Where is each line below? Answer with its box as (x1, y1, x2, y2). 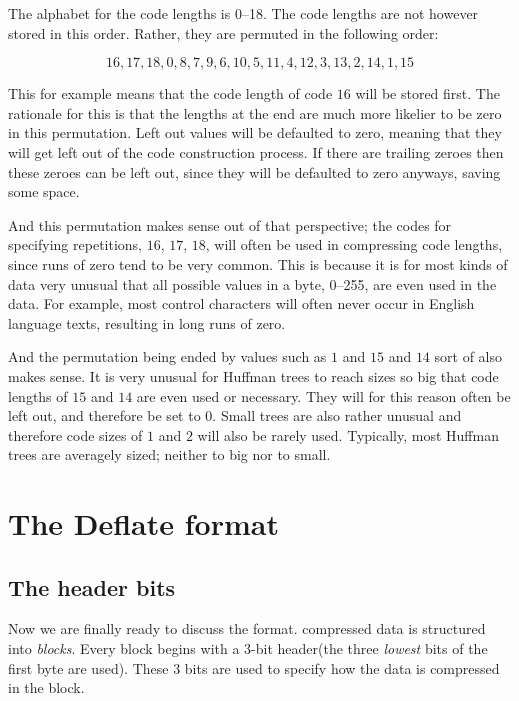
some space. (8, 181, 80, 202)
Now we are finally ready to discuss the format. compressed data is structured (8, 618, 486, 639)
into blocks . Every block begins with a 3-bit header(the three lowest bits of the (8, 638, 488, 659)
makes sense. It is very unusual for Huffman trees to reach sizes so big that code (8, 365, 499, 386)
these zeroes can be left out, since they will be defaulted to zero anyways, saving (8, 161, 501, 182)
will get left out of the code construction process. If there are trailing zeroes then (8, 141, 504, 162)
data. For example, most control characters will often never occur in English (8, 293, 475, 314)
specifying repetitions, (8, 234, 142, 255)
